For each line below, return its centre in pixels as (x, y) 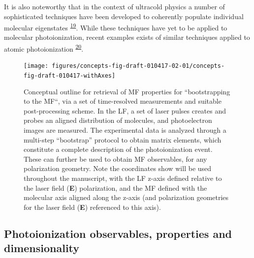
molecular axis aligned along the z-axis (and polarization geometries (126, 197)
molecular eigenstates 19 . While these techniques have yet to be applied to (116, 27)
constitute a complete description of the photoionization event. (118, 149)
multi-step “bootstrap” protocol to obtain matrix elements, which (123, 139)
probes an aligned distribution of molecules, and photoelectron (118, 120)
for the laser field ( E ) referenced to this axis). (92, 207)
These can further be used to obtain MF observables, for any (115, 158)
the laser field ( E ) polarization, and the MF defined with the (115, 187)
